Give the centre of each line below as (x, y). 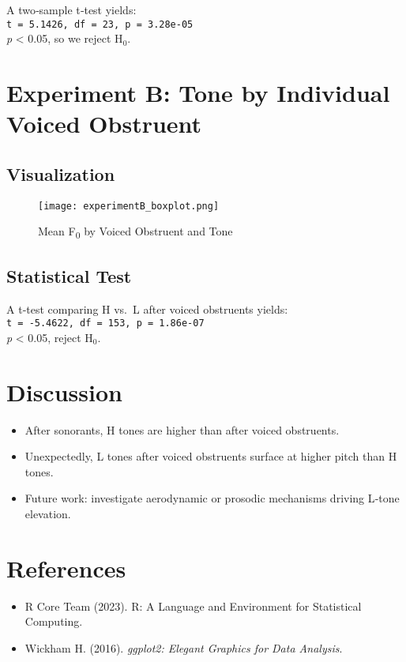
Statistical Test (69, 275)
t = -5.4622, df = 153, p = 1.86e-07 (105, 323)
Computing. (54, 621)
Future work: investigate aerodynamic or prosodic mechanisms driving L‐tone (212, 498)
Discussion (64, 391)
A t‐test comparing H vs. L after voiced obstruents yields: (147, 308)
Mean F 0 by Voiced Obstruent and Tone (135, 232)
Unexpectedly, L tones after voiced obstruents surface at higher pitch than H (211, 456)
